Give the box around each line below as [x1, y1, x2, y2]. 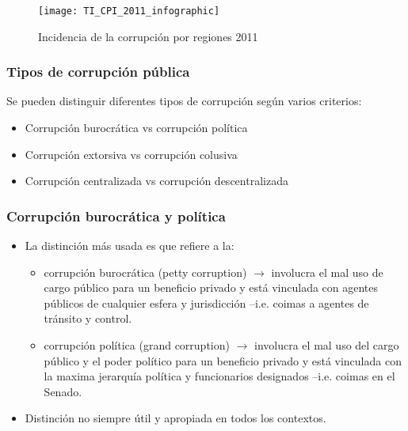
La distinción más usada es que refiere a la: [25, 237, 235, 254]
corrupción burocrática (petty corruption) [44, 263, 247, 280]
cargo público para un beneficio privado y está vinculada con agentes [44, 279, 379, 296]
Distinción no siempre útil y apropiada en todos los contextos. [25, 410, 326, 426]
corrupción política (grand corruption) [44, 337, 230, 353]
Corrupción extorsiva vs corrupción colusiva [25, 146, 238, 162]
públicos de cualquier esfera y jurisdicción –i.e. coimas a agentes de [44, 294, 369, 311]
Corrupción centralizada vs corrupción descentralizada [25, 172, 288, 189]
